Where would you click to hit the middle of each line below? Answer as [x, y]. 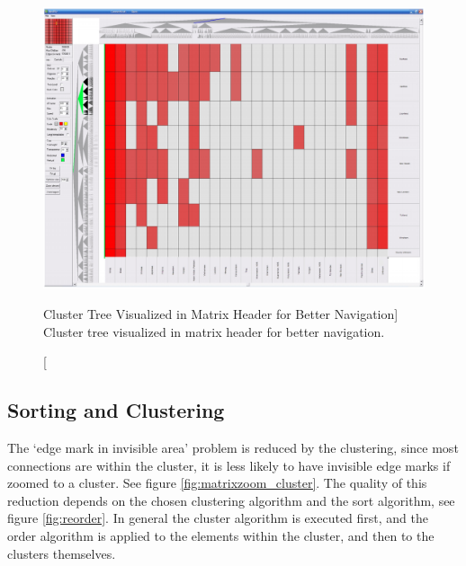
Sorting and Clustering [116, 410]
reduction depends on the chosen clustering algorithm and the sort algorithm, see [231, 500]
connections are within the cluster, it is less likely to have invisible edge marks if [229, 465]
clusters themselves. [62, 553]
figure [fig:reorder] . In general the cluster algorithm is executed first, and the [218, 518]
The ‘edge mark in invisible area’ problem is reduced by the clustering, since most [233, 448]
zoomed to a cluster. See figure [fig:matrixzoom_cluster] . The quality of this [217, 483]
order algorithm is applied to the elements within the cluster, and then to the [221, 535]
